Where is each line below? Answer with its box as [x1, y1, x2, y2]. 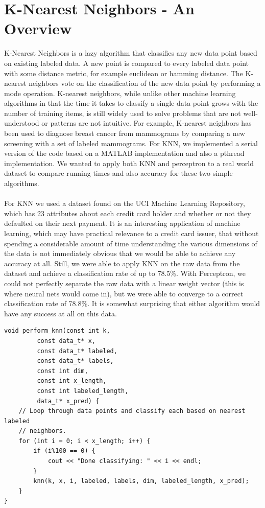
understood [4, 118, 39, 128]
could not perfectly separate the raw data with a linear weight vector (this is [4, 278, 244, 288]
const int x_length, [37, 377, 107, 385]
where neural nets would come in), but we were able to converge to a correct [4, 288, 244, 298]
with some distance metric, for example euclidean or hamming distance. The [4, 67, 243, 78]
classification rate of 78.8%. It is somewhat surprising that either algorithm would [4, 298, 260, 309]
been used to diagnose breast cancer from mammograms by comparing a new [4, 128, 245, 138]
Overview [4, 18, 72, 39]
